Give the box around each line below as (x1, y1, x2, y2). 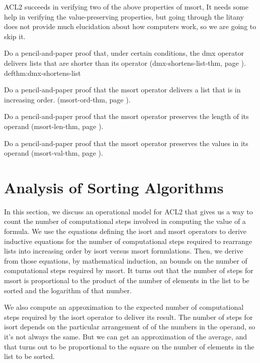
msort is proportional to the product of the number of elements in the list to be (4, 275, 249, 285)
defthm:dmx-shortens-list (4, 67, 81, 78)
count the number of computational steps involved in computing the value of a (4, 216, 246, 226)
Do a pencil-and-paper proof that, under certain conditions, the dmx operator (4, 48, 244, 58)
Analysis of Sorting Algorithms (4, 177, 224, 197)
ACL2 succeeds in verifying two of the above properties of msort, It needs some (4, 2, 249, 12)
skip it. (4, 31, 26, 41)
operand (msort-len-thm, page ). (4, 120, 104, 131)
